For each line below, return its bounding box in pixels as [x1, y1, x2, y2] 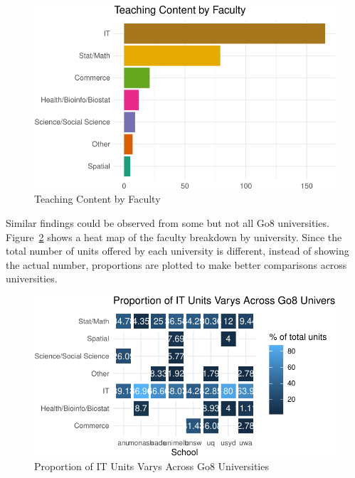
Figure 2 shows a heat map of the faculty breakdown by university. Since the [6, 229, 342, 244]
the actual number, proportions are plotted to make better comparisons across [6, 257, 347, 272]
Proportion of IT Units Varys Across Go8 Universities [34, 458, 269, 473]
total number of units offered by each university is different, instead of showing [6, 243, 349, 258]
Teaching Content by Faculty [34, 191, 161, 206]
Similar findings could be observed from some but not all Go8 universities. [6, 215, 329, 230]
